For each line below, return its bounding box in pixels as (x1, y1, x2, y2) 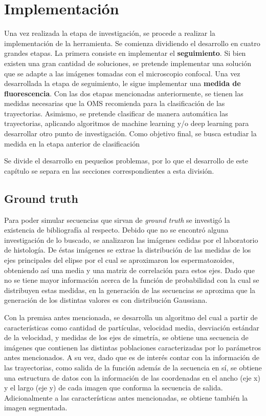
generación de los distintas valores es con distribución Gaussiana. (4, 295, 208, 305)
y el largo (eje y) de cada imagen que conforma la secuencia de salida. (4, 382, 223, 393)
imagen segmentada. (4, 402, 68, 413)
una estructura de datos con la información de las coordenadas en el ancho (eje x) (4, 372, 260, 383)
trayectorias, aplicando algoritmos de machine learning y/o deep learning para (4, 118, 249, 129)
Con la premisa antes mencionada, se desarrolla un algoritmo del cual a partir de (4, 311, 258, 322)
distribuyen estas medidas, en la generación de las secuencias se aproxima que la (4, 284, 256, 295)
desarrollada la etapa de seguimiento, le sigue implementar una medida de (4, 78, 241, 89)
